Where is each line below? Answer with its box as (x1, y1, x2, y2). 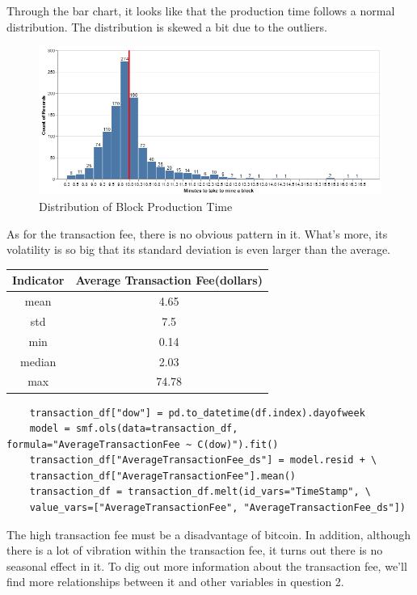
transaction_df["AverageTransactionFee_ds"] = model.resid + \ (29, 454, 377, 466)
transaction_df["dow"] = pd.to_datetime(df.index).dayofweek (29, 407, 365, 419)
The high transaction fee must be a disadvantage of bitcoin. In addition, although (6, 525, 411, 542)
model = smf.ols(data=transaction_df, (29, 423, 238, 435)
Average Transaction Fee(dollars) (75, 272, 263, 289)
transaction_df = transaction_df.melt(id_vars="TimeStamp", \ (29, 486, 372, 498)
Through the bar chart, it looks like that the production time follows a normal (6, 2, 395, 19)
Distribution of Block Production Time (39, 197, 233, 214)
